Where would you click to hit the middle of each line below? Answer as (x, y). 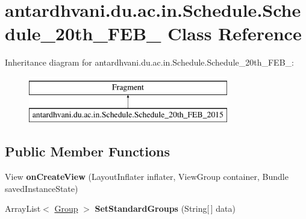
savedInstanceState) (42, 188)
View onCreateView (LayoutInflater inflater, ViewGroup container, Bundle (147, 177)
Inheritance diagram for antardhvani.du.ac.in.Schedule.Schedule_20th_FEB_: (149, 62)
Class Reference (235, 33)
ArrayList (23, 208)
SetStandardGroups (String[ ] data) (165, 208)
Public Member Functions (87, 151)
